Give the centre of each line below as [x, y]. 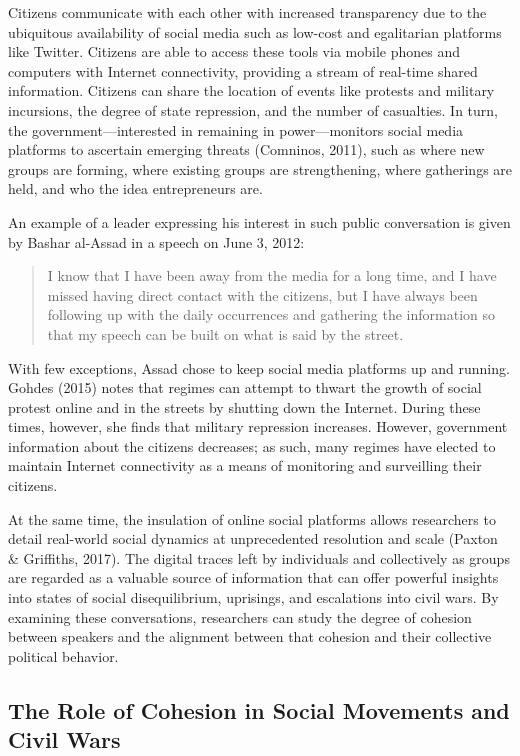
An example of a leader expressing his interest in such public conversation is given [259, 221]
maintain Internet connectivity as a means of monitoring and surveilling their [245, 465]
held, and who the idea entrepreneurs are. [135, 188]
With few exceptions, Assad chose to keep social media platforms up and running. [259, 367]
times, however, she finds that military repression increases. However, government [258, 426]
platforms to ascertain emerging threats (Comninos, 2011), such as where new [246, 149]
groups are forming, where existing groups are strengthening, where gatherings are [260, 168]
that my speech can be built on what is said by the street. [225, 333]
